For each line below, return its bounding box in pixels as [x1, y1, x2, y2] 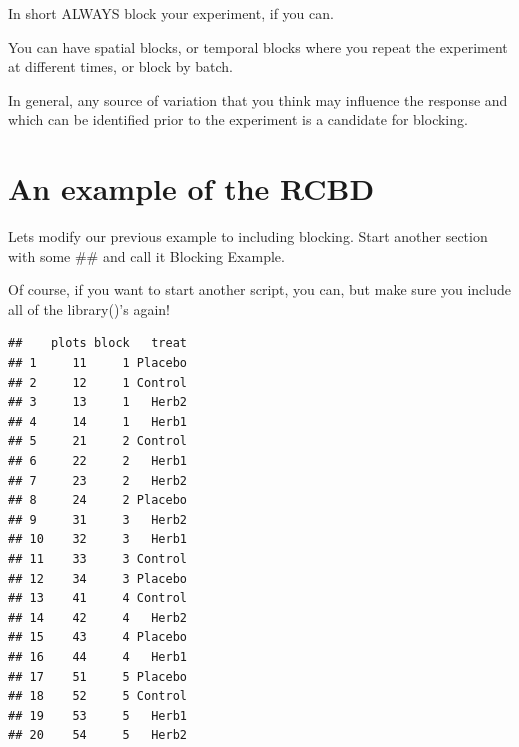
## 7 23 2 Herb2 [8, 473, 187, 488]
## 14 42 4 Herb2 [8, 610, 187, 625]
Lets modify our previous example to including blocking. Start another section [8, 226, 488, 247]
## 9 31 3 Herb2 [8, 512, 187, 527]
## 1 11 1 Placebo [8, 356, 187, 371]
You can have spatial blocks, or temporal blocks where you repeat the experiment [8, 36, 508, 57]
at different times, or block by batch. [8, 56, 233, 77]
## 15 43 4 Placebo [8, 630, 187, 645]
